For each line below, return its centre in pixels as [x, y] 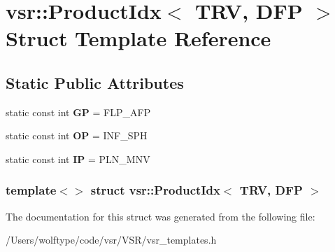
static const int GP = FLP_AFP [78, 112]
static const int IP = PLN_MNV [78, 159]
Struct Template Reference [138, 38]
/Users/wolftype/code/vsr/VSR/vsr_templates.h [111, 240]
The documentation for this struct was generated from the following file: [161, 216]
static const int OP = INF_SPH [77, 135]
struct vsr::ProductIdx [155, 190]
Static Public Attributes [95, 82]
